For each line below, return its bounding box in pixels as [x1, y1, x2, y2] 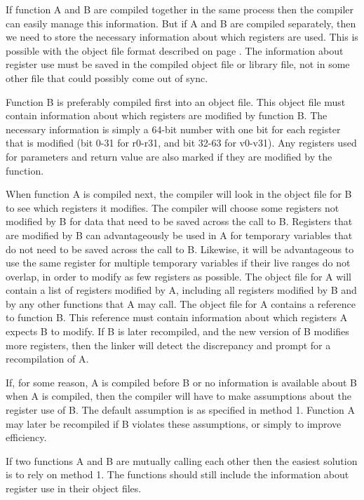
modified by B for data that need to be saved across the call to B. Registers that [6, 214, 353, 229]
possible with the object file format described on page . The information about [6, 43, 344, 58]
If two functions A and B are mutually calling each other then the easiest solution [6, 453, 358, 468]
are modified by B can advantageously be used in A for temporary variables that [6, 227, 353, 242]
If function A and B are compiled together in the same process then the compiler [6, 2, 353, 16]
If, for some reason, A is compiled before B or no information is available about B [6, 374, 357, 389]
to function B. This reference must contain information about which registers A [6, 310, 348, 325]
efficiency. [6, 430, 47, 445]
